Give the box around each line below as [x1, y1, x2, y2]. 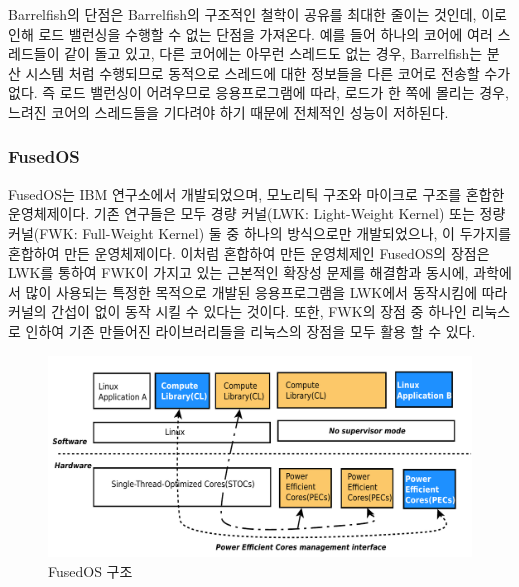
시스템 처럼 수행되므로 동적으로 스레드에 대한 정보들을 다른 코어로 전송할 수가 [25, 62, 511, 83]
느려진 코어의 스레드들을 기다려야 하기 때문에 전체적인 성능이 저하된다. [8, 101, 449, 122]
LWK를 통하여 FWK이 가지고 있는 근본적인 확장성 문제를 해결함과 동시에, [8, 262, 469, 283]
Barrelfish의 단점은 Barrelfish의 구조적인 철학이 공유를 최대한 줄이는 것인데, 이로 [8, 4, 507, 24]
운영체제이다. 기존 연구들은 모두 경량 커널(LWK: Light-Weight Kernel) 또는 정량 [8, 203, 506, 224]
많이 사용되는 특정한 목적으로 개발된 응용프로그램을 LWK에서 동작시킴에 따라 [25, 281, 508, 302]
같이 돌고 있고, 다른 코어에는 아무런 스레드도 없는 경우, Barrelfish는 [64, 43, 483, 64]
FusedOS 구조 [48, 560, 133, 581]
